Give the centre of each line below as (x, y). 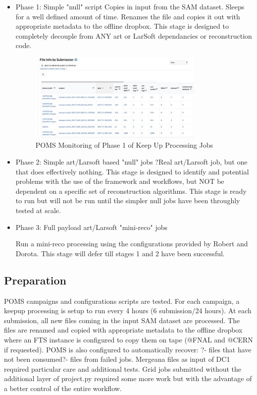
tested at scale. (38, 210)
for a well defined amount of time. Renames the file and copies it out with (128, 16)
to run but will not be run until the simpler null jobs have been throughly (128, 200)
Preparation (35, 280)
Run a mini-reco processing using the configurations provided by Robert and (132, 244)
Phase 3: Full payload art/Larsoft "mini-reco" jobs (92, 227)
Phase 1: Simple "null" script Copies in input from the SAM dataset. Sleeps (130, 6)
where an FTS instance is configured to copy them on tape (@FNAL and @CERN (128, 339)
